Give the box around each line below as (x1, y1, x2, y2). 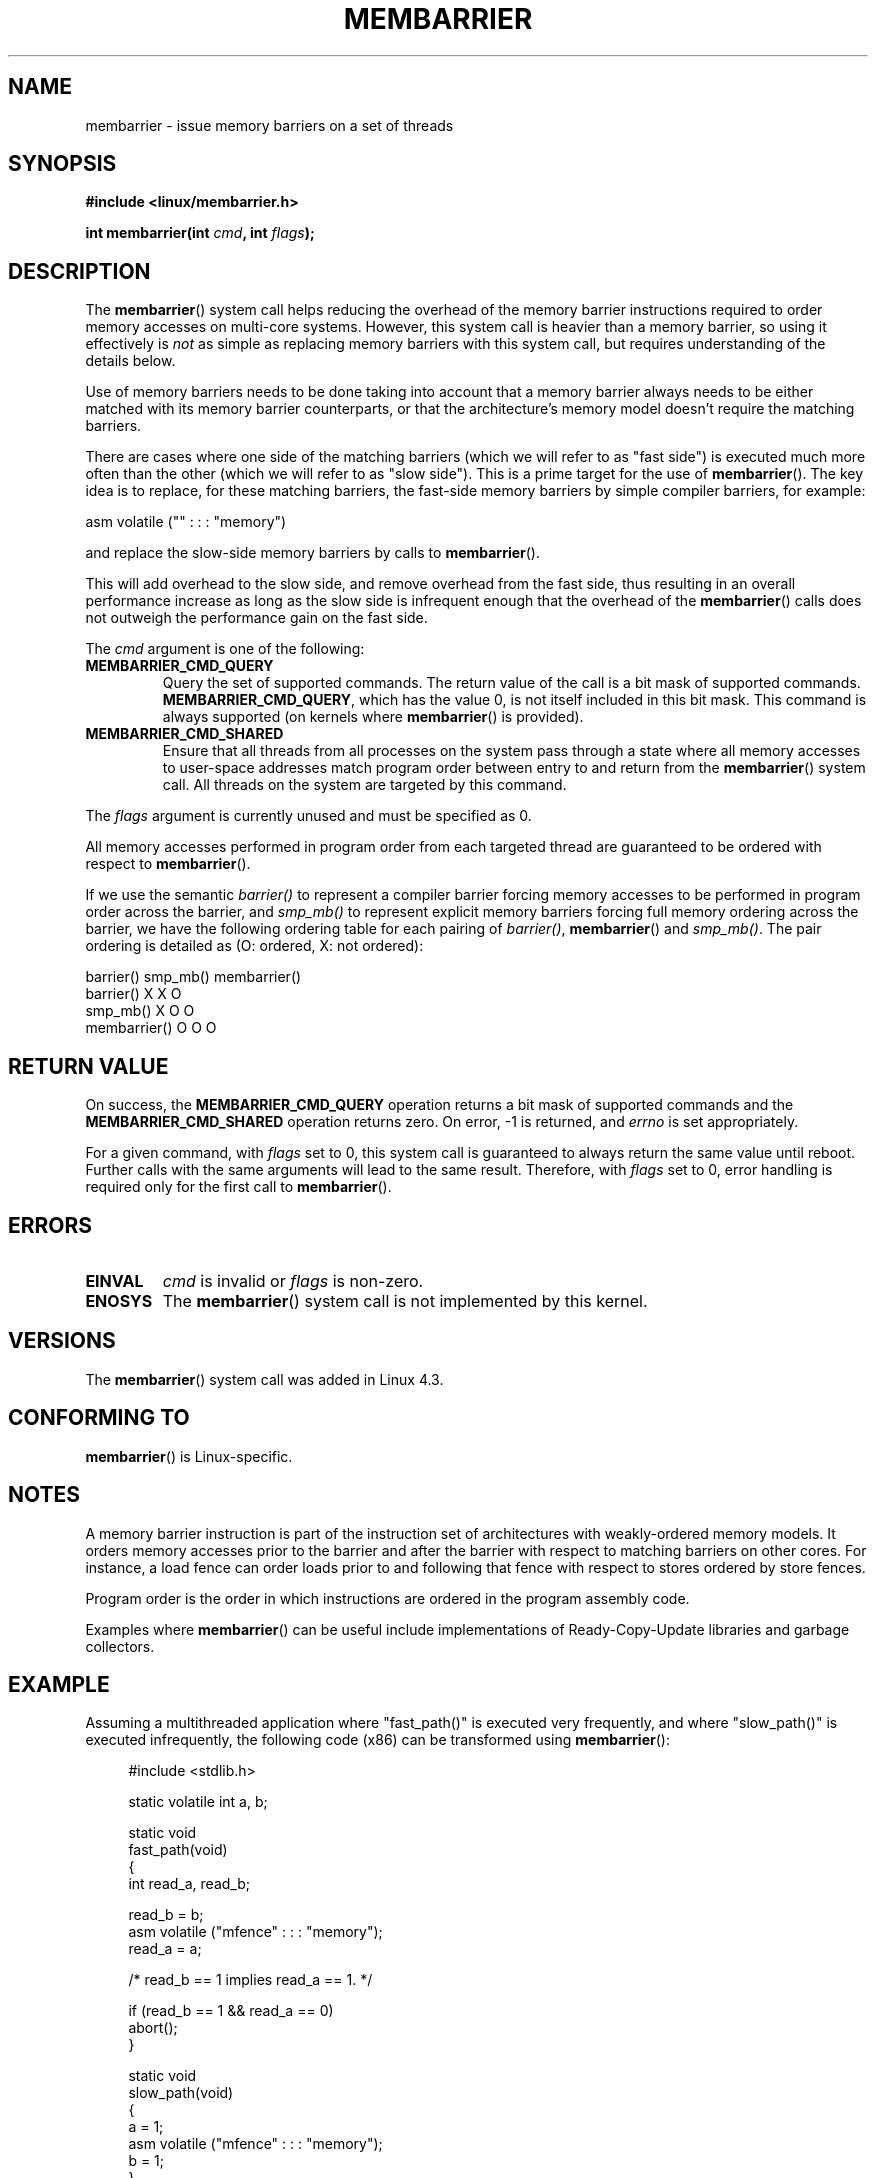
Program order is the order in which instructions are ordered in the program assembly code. (85, 1589, 690, 1607)
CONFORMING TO (8, 1405, 190, 1431)
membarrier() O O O (85, 1019, 217, 1037)
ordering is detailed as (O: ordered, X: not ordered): (85, 937, 424, 955)
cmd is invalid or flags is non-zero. (162, 1270, 424, 1291)
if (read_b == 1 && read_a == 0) (128, 2002, 334, 2020)
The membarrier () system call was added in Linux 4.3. (85, 1370, 444, 1388)
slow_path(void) (128, 2084, 234, 2102)
